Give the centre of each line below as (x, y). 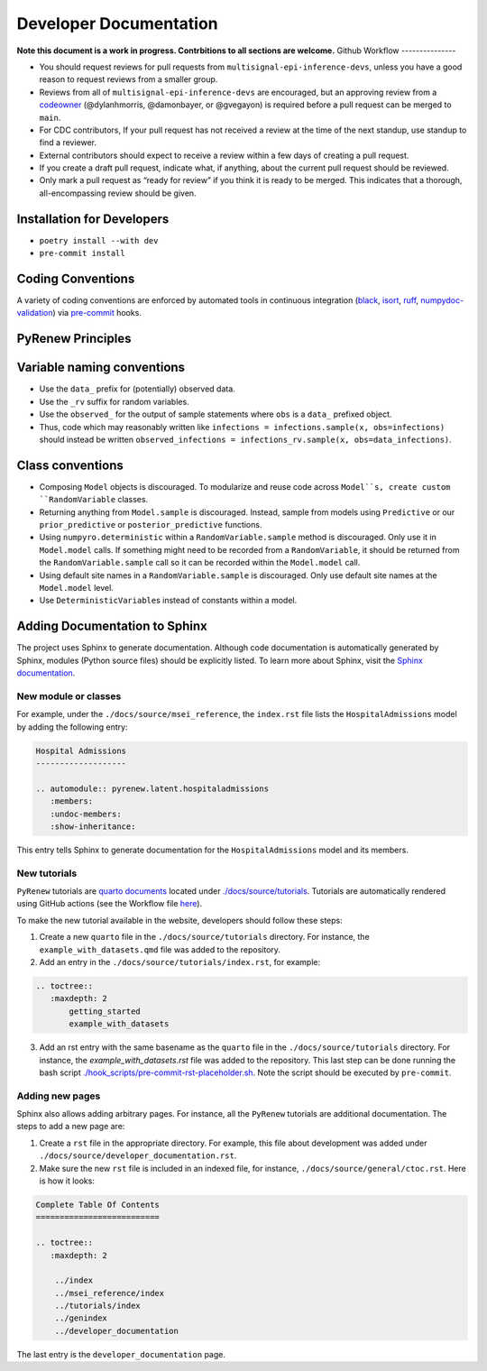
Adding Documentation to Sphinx (112, 626)
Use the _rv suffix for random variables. (114, 401)
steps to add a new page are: (71, 1127)
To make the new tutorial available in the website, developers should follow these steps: (179, 920)
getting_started (105, 1011)
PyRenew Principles (74, 339)
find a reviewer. (68, 143)
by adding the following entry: (72, 727)
